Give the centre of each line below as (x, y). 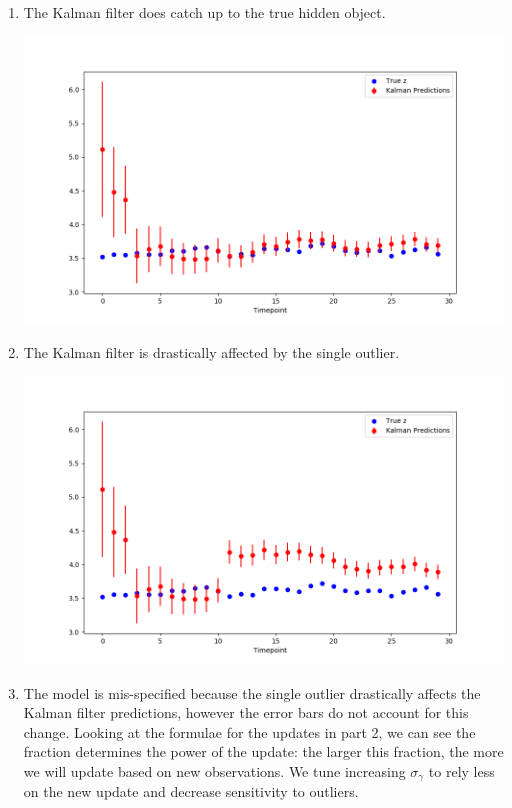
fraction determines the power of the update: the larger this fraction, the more (263, 751)
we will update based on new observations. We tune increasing (214, 770)
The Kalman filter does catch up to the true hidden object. (204, 12)
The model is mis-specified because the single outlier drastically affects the (252, 692)
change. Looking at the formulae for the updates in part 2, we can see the (249, 731)
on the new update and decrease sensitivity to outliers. (191, 791)
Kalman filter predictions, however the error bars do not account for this (246, 712)
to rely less (461, 770)
